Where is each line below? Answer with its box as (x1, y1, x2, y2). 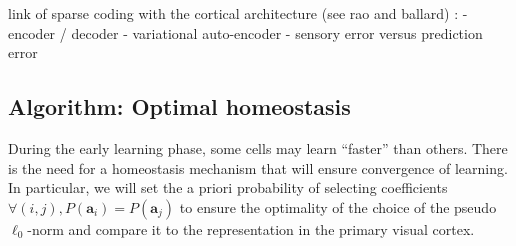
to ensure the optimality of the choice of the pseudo (179, 196, 497, 217)
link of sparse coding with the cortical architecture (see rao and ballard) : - (8, 3, 468, 23)
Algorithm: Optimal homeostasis (8, 91, 351, 122)
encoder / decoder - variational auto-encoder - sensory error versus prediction (8, 22, 483, 43)
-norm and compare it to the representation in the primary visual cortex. (27, 218, 475, 239)
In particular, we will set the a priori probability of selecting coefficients (8, 177, 448, 198)
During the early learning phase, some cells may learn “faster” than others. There (8, 137, 508, 158)
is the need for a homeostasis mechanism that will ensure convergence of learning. (8, 157, 508, 178)
